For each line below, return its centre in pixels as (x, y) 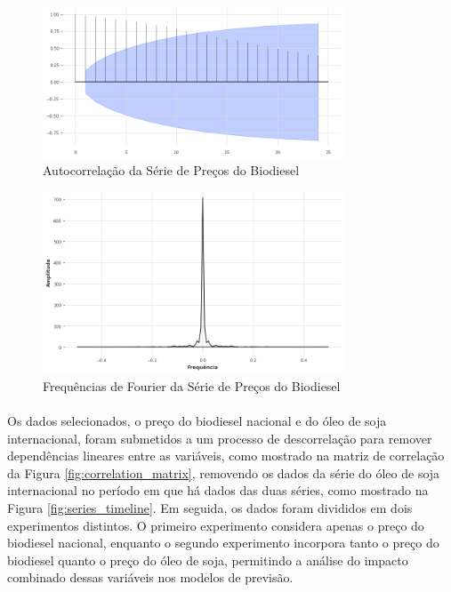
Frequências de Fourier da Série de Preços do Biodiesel (192, 385)
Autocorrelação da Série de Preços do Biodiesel (171, 170)
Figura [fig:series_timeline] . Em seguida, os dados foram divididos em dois (210, 508)
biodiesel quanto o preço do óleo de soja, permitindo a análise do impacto (208, 560)
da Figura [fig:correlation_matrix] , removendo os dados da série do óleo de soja (224, 472)
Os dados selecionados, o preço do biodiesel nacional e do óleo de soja (197, 421)
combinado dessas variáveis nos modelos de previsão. (150, 577)
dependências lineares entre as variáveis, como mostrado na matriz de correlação (226, 456)
